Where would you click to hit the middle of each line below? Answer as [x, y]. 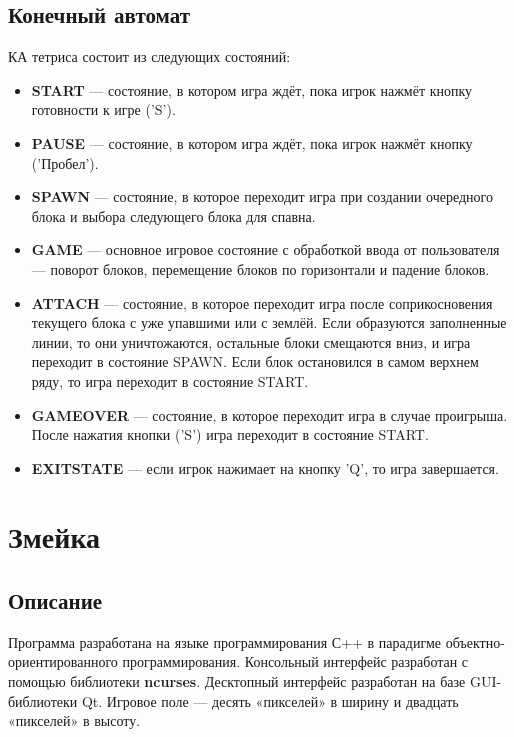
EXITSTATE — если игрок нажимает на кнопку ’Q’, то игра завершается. [265, 467]
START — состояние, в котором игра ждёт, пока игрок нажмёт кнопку [252, 89]
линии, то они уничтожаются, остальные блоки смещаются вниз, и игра [251, 341]
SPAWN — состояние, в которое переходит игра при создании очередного [262, 196]
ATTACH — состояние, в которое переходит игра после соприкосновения [262, 302]
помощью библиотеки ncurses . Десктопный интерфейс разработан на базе [237, 681]
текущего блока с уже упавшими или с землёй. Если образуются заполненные [269, 322]
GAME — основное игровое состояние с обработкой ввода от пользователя [265, 249]
